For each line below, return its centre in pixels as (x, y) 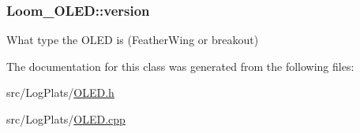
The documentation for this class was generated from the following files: (180, 66)
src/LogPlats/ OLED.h (60, 92)
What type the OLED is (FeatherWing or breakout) (133, 40)
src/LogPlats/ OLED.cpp (66, 119)
